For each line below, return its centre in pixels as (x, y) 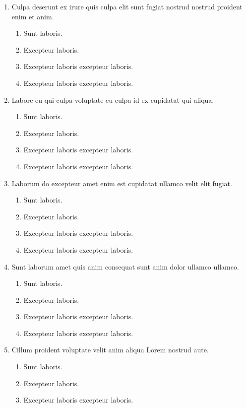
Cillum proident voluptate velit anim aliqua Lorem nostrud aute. (110, 350)
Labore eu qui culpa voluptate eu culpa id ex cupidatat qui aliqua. (113, 100)
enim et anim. (33, 16)
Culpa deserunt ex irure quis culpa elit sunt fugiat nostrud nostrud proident (127, 6)
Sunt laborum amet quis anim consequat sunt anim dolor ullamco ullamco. (125, 266)
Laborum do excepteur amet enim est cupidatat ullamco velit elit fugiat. (122, 183)
